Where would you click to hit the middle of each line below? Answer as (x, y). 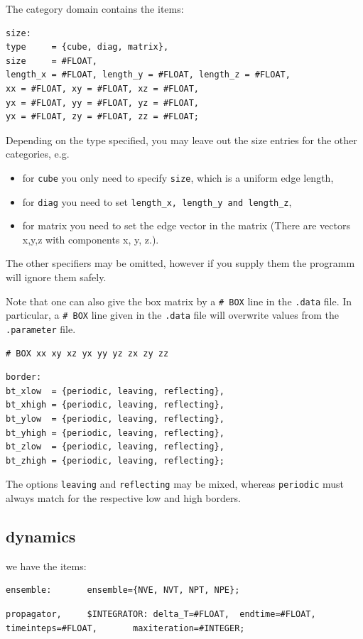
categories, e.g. (38, 154)
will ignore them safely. (56, 277)
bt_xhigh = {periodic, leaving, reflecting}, (115, 405)
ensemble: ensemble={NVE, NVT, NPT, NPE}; (123, 590)
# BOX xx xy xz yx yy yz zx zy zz (87, 353)
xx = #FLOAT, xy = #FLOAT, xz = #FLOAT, (103, 88)
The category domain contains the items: (95, 9)
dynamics (41, 536)
